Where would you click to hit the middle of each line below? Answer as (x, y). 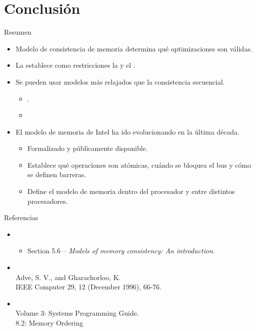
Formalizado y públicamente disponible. (87, 148)
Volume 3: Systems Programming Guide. (77, 313)
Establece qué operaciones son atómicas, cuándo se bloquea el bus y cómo (139, 165)
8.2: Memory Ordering (49, 323)
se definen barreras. (57, 174)
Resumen (18, 32)
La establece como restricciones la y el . (75, 65)
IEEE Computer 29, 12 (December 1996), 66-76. (88, 287)
